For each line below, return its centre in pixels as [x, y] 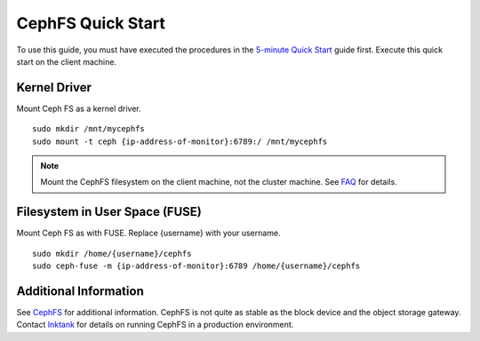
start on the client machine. [67, 61]
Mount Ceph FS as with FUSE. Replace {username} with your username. [148, 233]
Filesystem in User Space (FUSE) [109, 212]
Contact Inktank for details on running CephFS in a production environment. [155, 325]
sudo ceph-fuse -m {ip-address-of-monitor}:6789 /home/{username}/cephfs [196, 266]
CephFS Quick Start [91, 23]
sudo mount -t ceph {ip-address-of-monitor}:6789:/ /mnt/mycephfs [180, 141]
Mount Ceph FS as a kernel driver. [79, 108]
